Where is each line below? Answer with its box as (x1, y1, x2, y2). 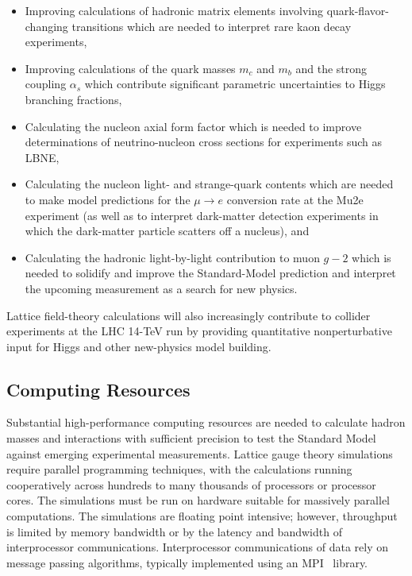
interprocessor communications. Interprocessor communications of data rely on (6, 539, 388, 555)
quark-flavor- (326, 2, 389, 18)
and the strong (295, 60, 368, 76)
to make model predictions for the (25, 191, 191, 207)
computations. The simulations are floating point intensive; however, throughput (6, 508, 398, 524)
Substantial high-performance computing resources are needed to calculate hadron (6, 414, 406, 431)
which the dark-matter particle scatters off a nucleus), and (25, 222, 310, 239)
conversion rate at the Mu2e (226, 191, 364, 207)
